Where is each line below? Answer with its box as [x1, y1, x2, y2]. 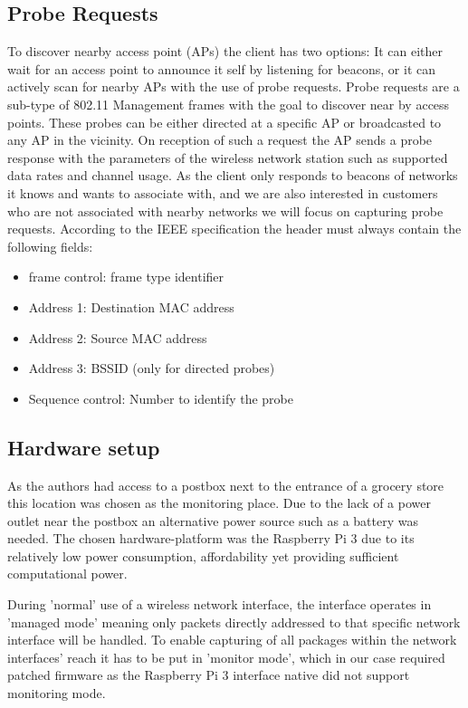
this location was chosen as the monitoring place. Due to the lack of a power [7, 493, 431, 512]
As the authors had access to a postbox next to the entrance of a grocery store [7, 475, 444, 494]
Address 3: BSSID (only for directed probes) [28, 359, 275, 378]
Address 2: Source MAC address [28, 328, 207, 347]
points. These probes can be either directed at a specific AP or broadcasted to [7, 112, 442, 131]
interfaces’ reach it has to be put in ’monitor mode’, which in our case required [7, 647, 445, 666]
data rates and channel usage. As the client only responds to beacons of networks [7, 166, 458, 185]
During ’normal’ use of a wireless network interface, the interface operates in [7, 595, 432, 614]
